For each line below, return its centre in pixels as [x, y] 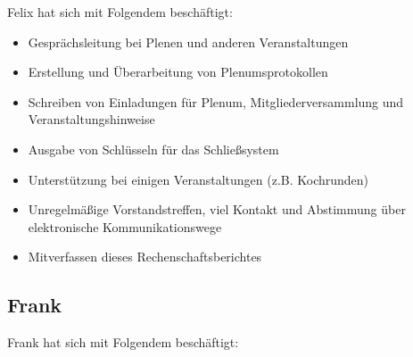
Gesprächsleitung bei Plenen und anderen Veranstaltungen [188, 42]
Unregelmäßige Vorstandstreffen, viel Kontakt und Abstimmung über [217, 209]
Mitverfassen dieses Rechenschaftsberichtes [145, 257]
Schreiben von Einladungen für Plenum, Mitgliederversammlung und [216, 101]
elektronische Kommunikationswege [125, 226]
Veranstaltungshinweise [91, 119]
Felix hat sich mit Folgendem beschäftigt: [120, 12]
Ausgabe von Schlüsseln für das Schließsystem [153, 149]
